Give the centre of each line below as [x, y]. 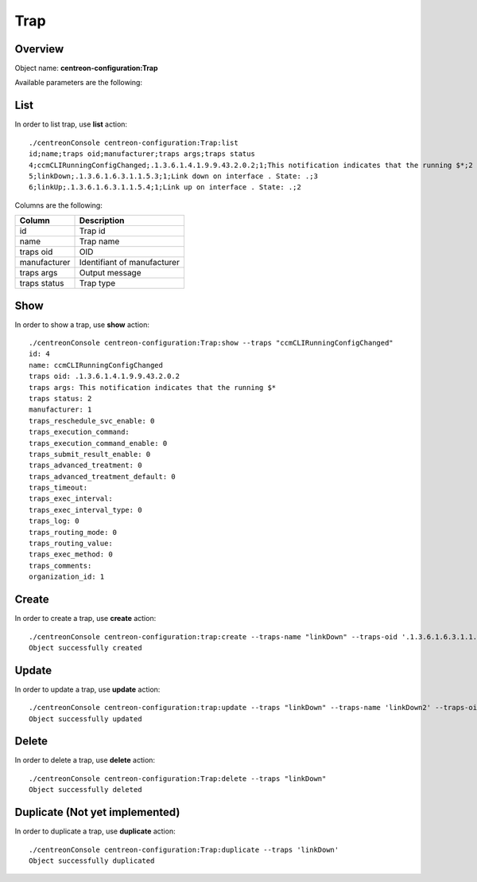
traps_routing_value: [71, 544]
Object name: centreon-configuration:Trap [86, 68]
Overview [39, 49]
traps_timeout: [58, 488]
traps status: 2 [60, 398]
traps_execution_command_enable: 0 [98, 443]
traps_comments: [60, 566]
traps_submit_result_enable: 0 [90, 454]
